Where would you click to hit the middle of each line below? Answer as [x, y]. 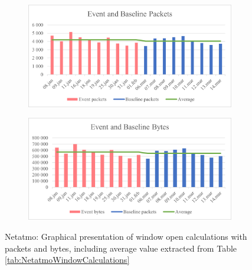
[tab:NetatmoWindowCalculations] [67, 260]
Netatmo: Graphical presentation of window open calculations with [126, 237]
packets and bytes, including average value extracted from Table [121, 248]
